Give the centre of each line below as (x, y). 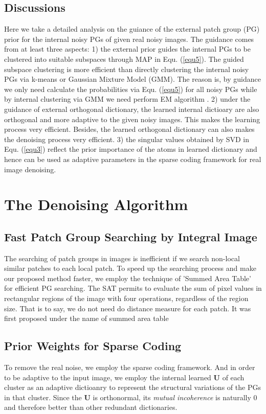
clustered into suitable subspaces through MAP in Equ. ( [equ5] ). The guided (124, 59)
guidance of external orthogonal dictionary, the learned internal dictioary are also (132, 109)
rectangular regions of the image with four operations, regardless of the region (126, 298)
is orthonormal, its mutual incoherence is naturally (172, 397)
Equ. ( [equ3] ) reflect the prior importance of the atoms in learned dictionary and (131, 149)
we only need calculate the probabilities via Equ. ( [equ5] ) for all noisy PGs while (131, 89)
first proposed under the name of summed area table (86, 318)
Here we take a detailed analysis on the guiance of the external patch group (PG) (132, 29)
